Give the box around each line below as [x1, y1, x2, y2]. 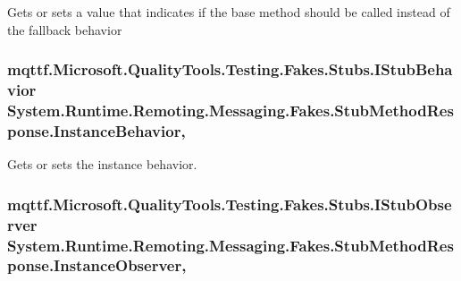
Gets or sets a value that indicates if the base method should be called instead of [7, 3, 450, 21]
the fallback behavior [7, 20, 122, 38]
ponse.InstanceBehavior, [7, 119, 186, 141]
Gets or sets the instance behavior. [7, 155, 197, 174]
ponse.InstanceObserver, [7, 254, 187, 277]
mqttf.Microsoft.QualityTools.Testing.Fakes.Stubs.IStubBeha [7, 58, 453, 81]
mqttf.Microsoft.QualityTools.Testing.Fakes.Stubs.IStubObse [7, 192, 452, 215]
